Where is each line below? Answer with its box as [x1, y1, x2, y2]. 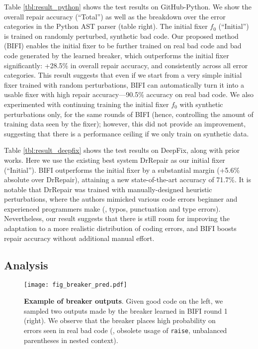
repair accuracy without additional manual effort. [4, 233, 155, 243]
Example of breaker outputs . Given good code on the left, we [24, 296, 223, 306]
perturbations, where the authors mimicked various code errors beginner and [4, 194, 238, 204]
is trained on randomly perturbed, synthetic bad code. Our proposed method [4, 30, 239, 41]
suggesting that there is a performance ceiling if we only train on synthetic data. [4, 128, 249, 138]
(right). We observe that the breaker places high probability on [24, 315, 216, 326]
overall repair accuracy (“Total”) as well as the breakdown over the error [4, 11, 226, 21]
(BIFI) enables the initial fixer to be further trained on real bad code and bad [4, 40, 242, 51]
